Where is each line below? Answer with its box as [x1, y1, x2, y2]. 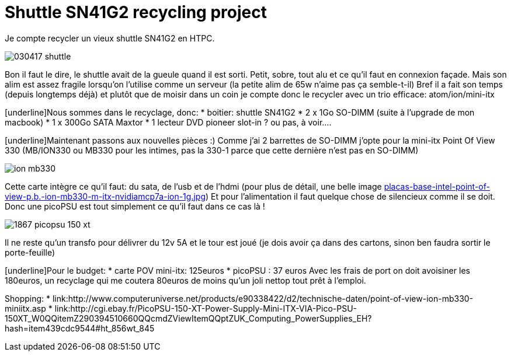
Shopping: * [5, 293, 51, 303]
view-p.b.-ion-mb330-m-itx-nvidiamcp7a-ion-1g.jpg [5, 191, 206, 201]
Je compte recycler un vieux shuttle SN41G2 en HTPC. [5, 33, 215, 43]
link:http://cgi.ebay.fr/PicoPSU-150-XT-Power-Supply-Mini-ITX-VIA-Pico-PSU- [54, 303, 357, 313]
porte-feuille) [5, 247, 55, 257]
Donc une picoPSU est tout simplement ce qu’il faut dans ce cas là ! [5, 201, 265, 211]
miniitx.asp [5, 303, 46, 313]
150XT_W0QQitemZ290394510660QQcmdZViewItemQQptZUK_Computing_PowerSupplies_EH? [5, 313, 372, 323]
